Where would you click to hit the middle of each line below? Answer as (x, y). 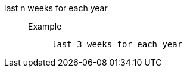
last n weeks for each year (56, 8)
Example (45, 26)
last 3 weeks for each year (117, 44)
